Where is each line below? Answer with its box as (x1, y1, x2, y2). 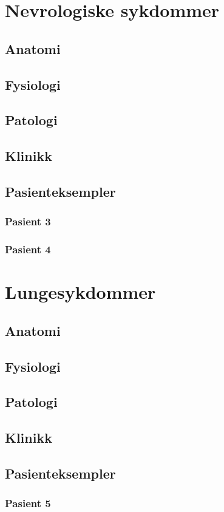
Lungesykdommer (5, 279, 156, 304)
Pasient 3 (5, 214, 51, 229)
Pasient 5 (5, 496, 51, 511)
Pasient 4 (5, 242, 51, 257)
